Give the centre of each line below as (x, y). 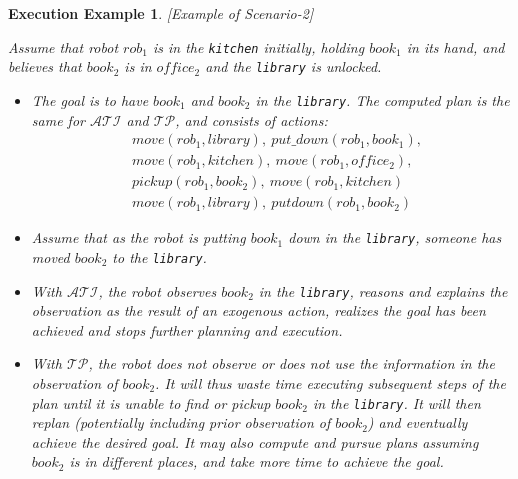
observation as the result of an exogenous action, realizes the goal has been (258, 310)
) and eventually (417, 422)
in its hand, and (455, 46)
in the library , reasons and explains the (383, 290)
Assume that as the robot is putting (138, 237)
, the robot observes (157, 290)
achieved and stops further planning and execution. (187, 329)
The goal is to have (90, 99)
